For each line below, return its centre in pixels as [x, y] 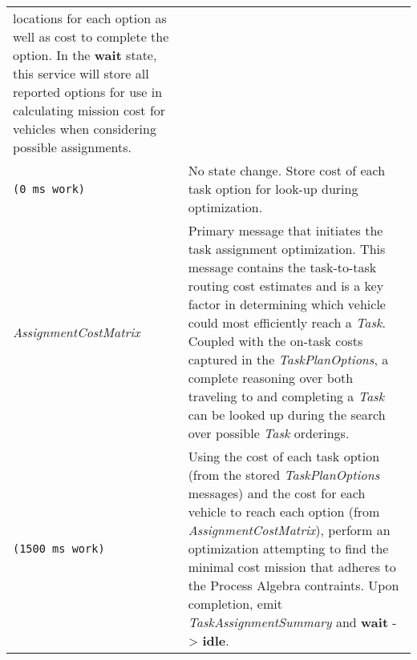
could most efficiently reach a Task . [287, 322]
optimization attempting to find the [288, 548]
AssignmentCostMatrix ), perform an [289, 530]
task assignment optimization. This [287, 249]
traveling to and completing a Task [286, 396]
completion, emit [235, 604]
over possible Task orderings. [269, 433]
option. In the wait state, [85, 55]
